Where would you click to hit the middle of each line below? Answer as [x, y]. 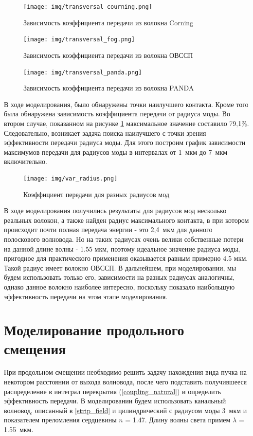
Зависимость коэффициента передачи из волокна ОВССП [108, 55]
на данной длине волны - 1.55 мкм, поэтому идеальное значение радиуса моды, [122, 248]
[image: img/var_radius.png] [71, 178]
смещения [35, 349]
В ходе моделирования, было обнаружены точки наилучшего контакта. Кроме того [126, 104]
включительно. [26, 161]
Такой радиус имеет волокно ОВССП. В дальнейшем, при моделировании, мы [120, 267]
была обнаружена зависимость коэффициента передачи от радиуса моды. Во [117, 114]
